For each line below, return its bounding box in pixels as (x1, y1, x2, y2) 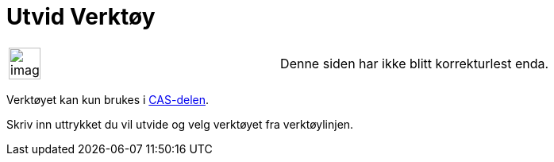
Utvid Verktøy (6, 3, 156, 30)
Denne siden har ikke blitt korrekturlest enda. (280, 55, 549, 71)
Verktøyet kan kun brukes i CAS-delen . (6, 92, 209, 106)
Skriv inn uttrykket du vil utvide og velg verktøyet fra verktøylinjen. (6, 117, 354, 131)
